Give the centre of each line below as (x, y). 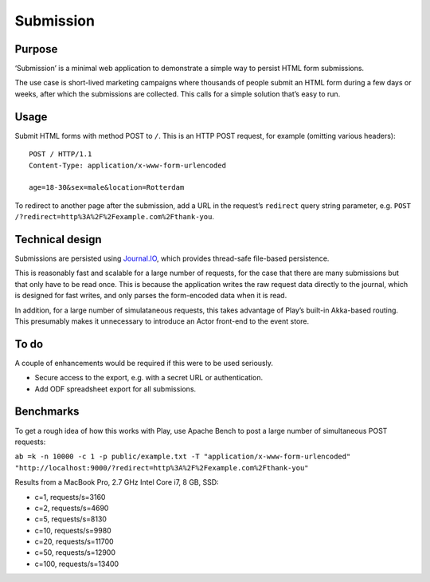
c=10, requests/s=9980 (73, 530)
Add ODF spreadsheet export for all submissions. (115, 389)
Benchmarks (47, 412)
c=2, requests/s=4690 (72, 508)
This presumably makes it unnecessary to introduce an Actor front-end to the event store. (162, 321)
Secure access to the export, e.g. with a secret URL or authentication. (149, 378)
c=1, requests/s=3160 (70, 497)
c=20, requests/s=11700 (74, 541)
